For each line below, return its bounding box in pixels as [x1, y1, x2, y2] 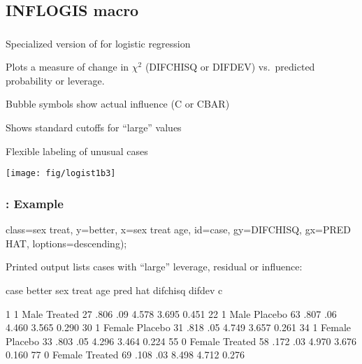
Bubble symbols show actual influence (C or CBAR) [6, 96, 230, 111]
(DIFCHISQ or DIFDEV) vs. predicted [145, 59, 315, 74]
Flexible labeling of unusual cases [6, 143, 148, 158]
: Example [6, 194, 64, 212]
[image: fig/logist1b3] [6, 168, 116, 179]
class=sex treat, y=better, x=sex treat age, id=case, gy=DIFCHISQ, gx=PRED [6, 222, 351, 237]
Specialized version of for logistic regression [6, 36, 191, 50]
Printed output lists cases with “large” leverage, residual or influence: [6, 259, 303, 274]
